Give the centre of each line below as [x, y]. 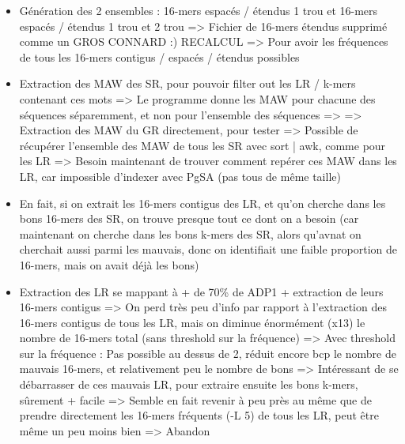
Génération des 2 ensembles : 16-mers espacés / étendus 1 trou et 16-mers [199, 10]
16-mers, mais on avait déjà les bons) [109, 264]
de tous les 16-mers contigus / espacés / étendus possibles [159, 56]
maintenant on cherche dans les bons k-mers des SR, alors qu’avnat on [190, 233]
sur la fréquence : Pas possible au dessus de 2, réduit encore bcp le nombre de [208, 353]
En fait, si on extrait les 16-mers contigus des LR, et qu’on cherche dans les [202, 203]
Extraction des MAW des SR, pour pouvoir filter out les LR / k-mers [187, 83]
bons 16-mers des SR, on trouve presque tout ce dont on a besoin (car [189, 218]
